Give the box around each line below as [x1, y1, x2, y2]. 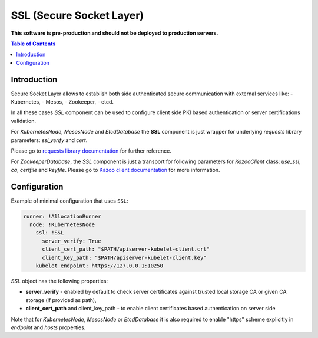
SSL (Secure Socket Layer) [11, 9, 144, 22]
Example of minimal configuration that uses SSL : [11, 197, 129, 204]
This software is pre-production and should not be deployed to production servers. [11, 29, 218, 37]
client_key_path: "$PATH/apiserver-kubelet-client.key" [42, 254, 207, 261]
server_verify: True [42, 237, 101, 244]
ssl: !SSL [35, 230, 64, 236]
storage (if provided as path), [25, 296, 97, 303]
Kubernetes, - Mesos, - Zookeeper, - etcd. [11, 98, 114, 105]
